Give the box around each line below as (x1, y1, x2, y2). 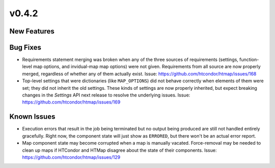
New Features (9, 27, 54, 36)
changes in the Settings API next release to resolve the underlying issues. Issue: (22, 92, 190, 98)
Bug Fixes (9, 43, 42, 52)
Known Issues (9, 112, 56, 121)
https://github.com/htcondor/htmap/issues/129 (22, 154, 121, 160)
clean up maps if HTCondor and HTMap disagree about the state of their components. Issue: (22, 147, 217, 153)
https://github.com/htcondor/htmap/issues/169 (22, 99, 121, 105)
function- (239, 56, 259, 63)
